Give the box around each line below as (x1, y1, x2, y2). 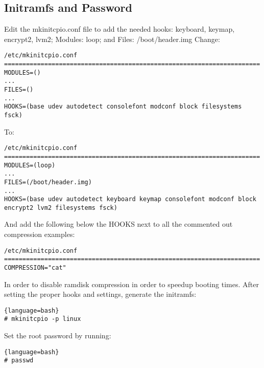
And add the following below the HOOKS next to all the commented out (4, 219, 233, 229)
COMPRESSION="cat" (4, 264, 66, 271)
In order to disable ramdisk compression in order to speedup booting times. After (4, 278, 259, 289)
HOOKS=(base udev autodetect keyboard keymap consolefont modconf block (4, 196, 256, 203)
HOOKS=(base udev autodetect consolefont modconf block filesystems (4, 103, 242, 111)
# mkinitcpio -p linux (4, 315, 81, 323)
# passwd (4, 357, 34, 364)
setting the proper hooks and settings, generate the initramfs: (4, 289, 197, 299)
